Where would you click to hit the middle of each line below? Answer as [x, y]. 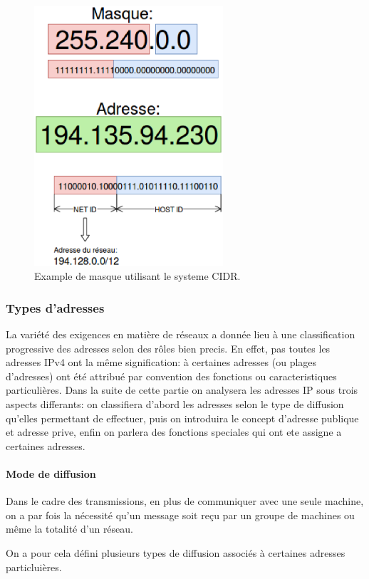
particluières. [34, 567]
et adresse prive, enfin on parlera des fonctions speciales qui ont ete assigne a [174, 432]
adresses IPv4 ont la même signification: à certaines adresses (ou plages [161, 362]
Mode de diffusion [51, 473]
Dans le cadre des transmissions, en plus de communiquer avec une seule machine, [185, 501]
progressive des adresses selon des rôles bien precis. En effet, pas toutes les [168, 348]
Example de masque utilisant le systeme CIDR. [137, 276]
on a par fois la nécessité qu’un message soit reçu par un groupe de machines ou [180, 515]
